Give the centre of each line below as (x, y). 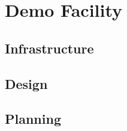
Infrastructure (49, 48)
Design (26, 83)
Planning (33, 119)
